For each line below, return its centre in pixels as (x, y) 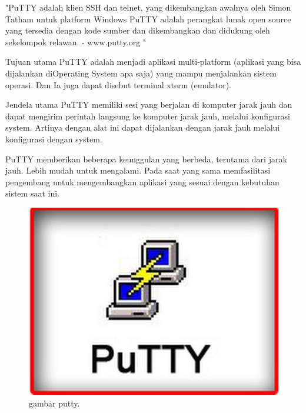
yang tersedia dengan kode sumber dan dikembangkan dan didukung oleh (138, 30)
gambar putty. (54, 403)
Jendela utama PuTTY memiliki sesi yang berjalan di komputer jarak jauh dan (149, 104)
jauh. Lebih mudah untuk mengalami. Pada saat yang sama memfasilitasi (138, 170)
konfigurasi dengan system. (54, 139)
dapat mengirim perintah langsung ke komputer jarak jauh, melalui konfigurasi (148, 116)
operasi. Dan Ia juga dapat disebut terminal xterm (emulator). (118, 84)
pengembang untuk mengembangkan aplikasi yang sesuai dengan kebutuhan (142, 181)
